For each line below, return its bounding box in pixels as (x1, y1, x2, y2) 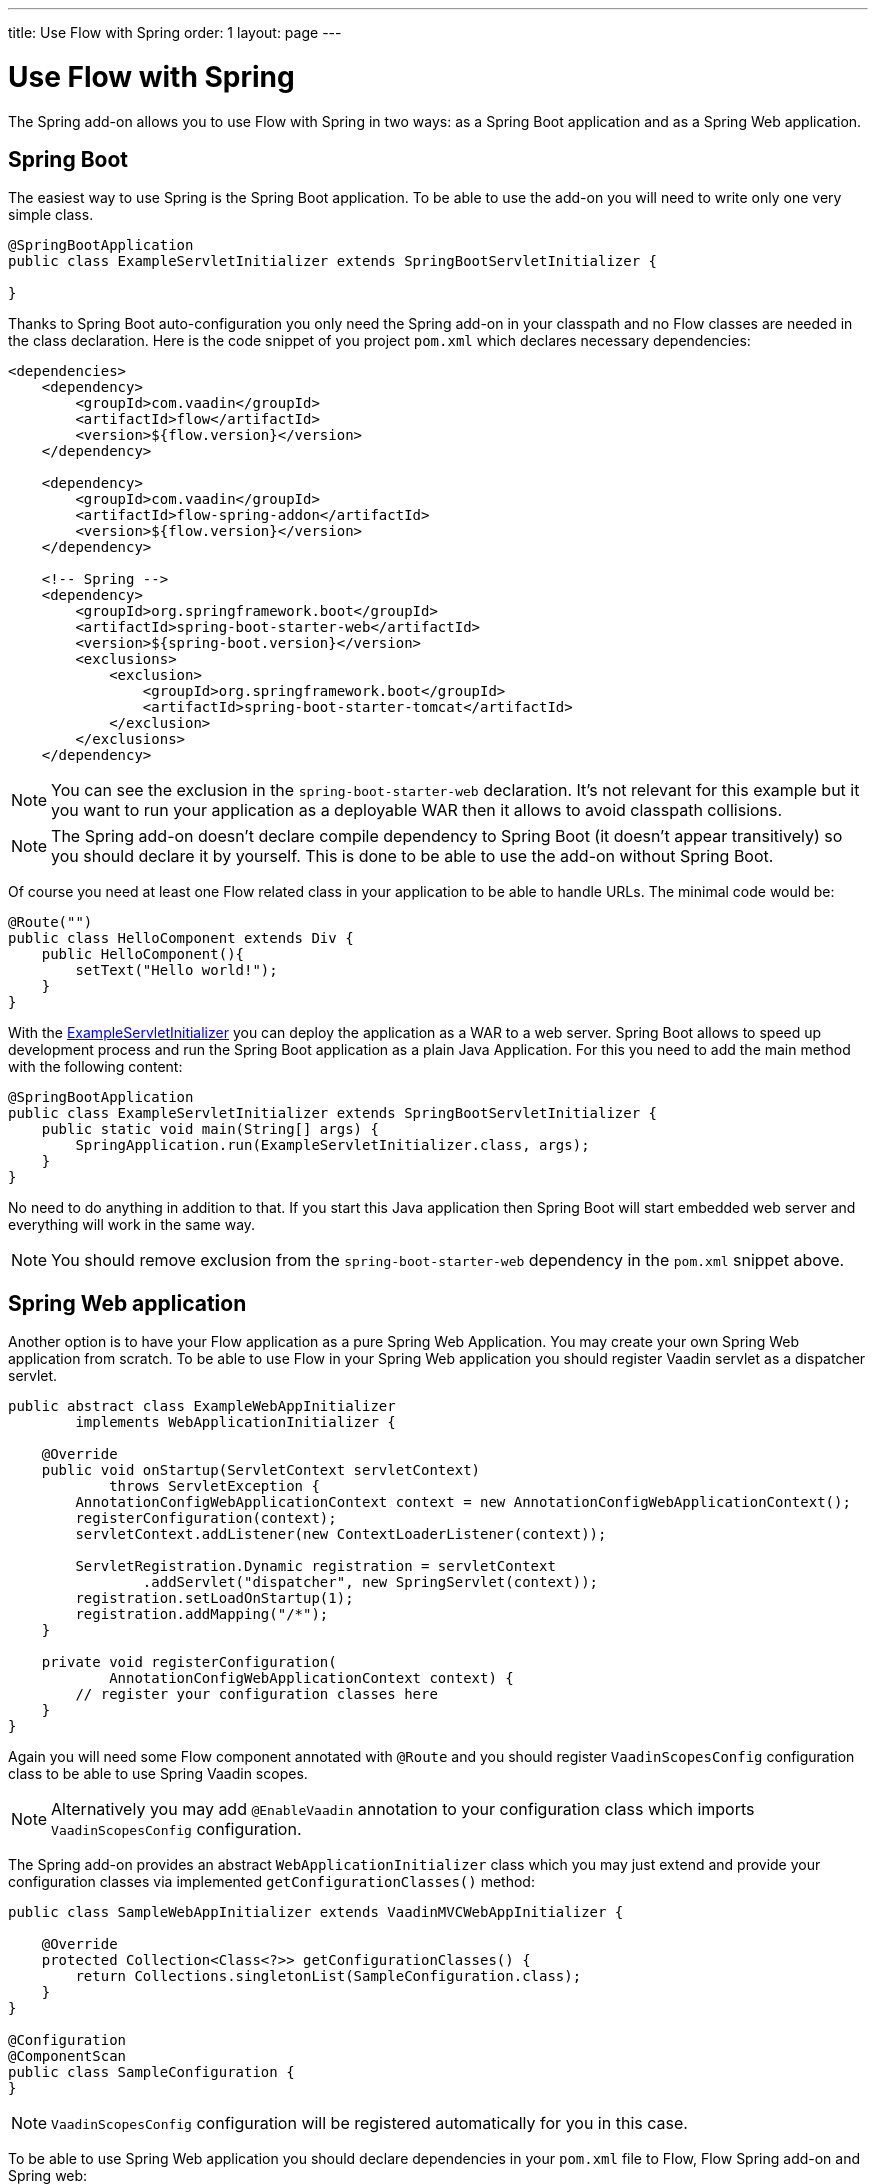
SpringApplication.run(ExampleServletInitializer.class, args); (75, 1137, 590, 1154)
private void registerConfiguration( (41, 1654, 337, 1671)
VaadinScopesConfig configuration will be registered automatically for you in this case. (51, 2113, 688, 2134)
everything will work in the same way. (8, 1216, 256, 1234)
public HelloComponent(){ (41, 946, 245, 963)
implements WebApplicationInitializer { (75, 1414, 396, 1431)
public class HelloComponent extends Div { (8, 930, 354, 947)
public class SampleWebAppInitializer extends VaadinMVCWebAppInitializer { (8, 1904, 624, 1921)
